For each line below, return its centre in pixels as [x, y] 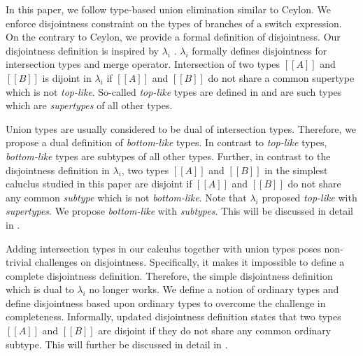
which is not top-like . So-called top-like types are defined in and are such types [174, 91]
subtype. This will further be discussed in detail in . [117, 344]
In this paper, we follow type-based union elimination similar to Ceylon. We [169, 9]
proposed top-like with [309, 197]
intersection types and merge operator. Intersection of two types [143, 64]
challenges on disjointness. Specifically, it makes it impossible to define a [190, 262]
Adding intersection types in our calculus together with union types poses [163, 248]
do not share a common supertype [281, 77]
